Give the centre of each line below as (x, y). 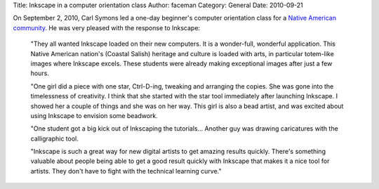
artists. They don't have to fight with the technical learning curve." (126, 171)
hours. (40, 73)
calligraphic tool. (54, 138)
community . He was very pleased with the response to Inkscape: (106, 27)
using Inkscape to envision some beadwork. (94, 115)
